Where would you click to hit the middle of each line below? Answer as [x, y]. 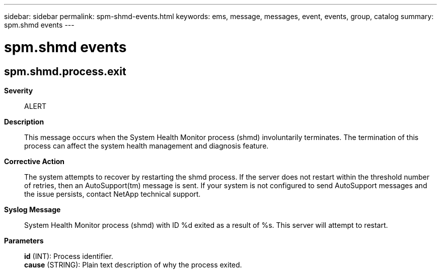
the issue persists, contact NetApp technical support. [113, 194]
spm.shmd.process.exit [65, 71]
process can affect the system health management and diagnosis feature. [146, 146]
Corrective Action [34, 161]
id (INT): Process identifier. [69, 256]
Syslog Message [32, 209]
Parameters [24, 240]
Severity [19, 90]
